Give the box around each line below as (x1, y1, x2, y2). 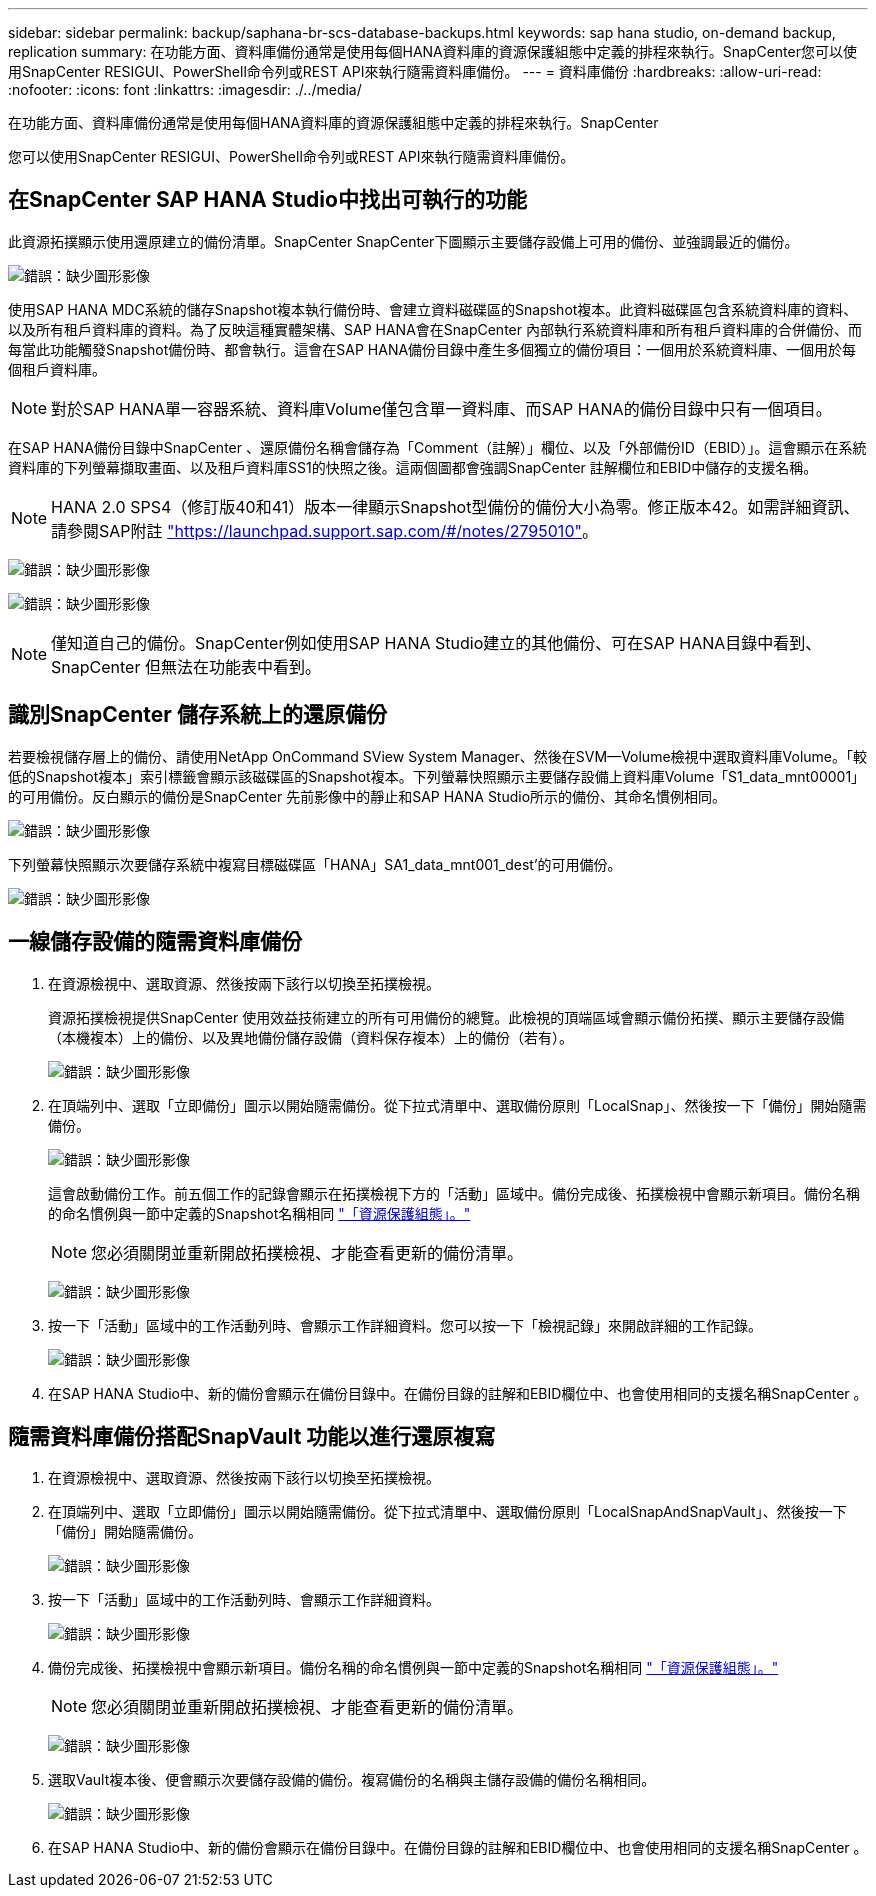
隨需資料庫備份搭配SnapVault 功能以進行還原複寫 (8, 1423, 496, 1449)
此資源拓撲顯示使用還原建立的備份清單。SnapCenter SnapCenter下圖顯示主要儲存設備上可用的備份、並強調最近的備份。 (8, 232, 799, 250)
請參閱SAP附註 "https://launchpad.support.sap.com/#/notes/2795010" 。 (51, 520, 598, 541)
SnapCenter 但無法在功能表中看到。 (51, 656, 321, 677)
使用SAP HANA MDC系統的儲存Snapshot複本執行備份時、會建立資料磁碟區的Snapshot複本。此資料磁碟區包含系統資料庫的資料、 (8, 300, 858, 318)
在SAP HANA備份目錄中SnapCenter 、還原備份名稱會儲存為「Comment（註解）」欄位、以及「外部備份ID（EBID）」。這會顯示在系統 (8, 438, 867, 456)
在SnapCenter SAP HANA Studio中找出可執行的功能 (8, 187, 527, 213)
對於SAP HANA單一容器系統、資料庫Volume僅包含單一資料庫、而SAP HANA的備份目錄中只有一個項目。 (51, 398, 832, 419)
